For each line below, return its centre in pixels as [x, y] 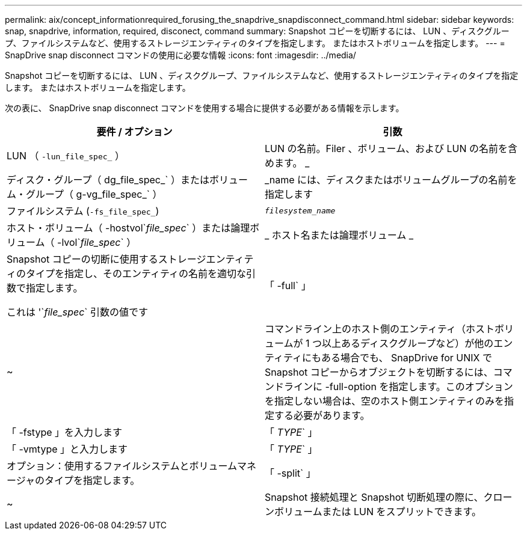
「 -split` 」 [290, 473]
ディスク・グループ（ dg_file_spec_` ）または [108, 180]
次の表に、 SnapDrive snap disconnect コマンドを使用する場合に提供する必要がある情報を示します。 [205, 108]
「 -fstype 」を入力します [65, 432]
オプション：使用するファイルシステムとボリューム [122, 466]
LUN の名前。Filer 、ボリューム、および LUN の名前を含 [391, 148]
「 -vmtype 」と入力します [67, 449]
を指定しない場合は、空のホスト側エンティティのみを [385, 401]
